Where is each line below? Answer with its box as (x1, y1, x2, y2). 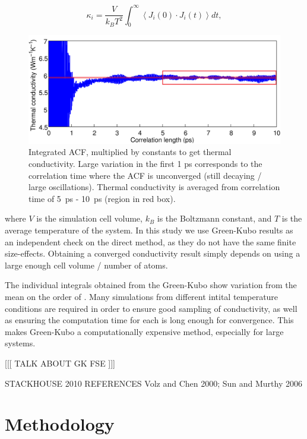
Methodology (5, 412, 115, 436)
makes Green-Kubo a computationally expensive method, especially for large (5, 325, 284, 337)
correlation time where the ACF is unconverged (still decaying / (29, 169, 262, 181)
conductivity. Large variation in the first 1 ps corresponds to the (29, 157, 262, 170)
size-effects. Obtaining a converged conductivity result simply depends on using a (5, 247, 300, 260)
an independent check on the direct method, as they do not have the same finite (5, 235, 296, 248)
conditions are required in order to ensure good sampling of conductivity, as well (5, 302, 297, 314)
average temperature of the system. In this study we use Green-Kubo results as (5, 224, 293, 236)
